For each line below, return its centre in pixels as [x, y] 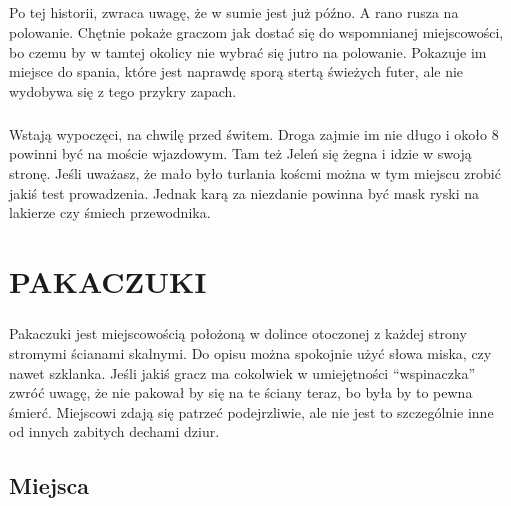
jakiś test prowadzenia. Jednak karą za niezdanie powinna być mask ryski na [244, 192]
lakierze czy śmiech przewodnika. [110, 212]
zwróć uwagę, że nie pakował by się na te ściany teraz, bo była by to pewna [241, 392]
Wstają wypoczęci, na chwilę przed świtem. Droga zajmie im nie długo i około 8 [254, 133]
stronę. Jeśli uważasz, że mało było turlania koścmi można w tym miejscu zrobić [255, 172]
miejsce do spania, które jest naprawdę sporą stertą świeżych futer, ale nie [236, 71]
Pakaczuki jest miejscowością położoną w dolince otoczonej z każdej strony [238, 333]
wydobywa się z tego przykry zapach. [123, 90]
